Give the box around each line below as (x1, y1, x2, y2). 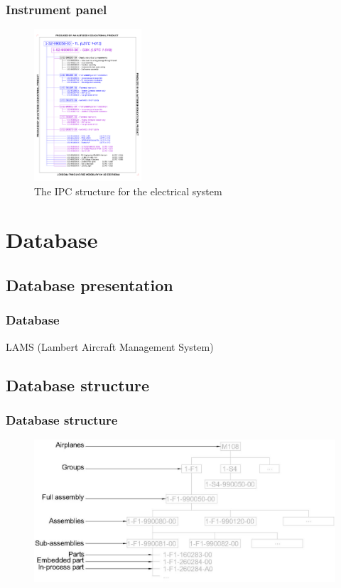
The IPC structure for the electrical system (34, 183, 222, 198)
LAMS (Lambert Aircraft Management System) (6, 339, 214, 354)
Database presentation (6, 274, 173, 296)
